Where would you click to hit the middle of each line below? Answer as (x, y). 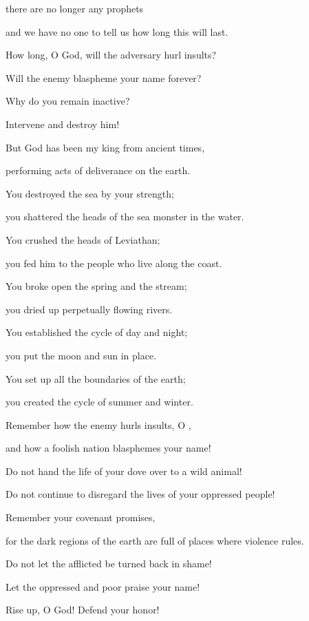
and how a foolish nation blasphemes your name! (108, 448)
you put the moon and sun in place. (81, 355)
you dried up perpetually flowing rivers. (89, 309)
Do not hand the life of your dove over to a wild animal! (124, 471)
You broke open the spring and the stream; (96, 286)
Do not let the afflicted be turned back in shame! (109, 564)
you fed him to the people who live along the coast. (114, 263)
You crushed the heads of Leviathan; (83, 239)
